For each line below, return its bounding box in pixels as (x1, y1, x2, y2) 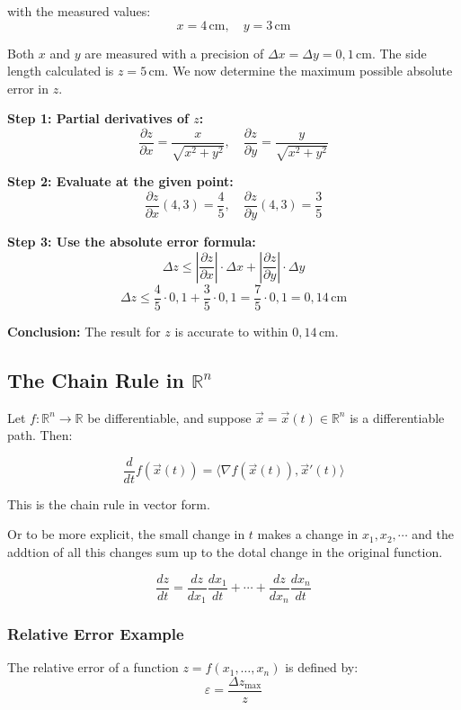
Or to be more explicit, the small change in (7, 525, 245, 544)
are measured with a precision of (84, 43, 264, 62)
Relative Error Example (7, 623, 184, 644)
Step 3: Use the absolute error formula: (7, 232, 256, 251)
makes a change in (257, 525, 359, 544)
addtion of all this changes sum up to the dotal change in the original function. (7, 542, 443, 561)
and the (412, 525, 455, 544)
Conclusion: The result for (7, 321, 161, 340)
